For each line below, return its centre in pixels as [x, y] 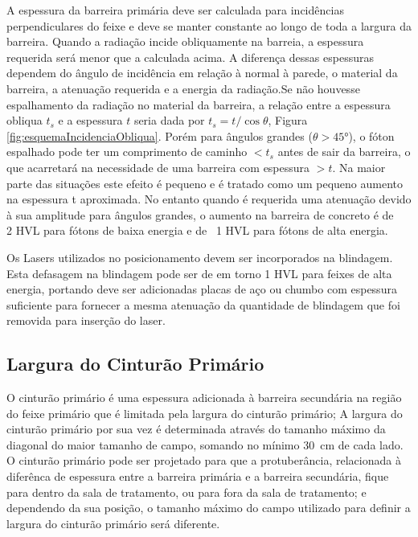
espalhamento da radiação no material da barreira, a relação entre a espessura [199, 104]
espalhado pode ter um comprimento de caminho [127, 152]
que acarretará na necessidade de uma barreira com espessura [158, 167]
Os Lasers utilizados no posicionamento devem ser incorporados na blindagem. [200, 257]
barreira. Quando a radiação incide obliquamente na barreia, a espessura [185, 41]
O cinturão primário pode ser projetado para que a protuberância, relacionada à [204, 460]
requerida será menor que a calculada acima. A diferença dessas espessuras [190, 57]
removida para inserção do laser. [86, 320]
